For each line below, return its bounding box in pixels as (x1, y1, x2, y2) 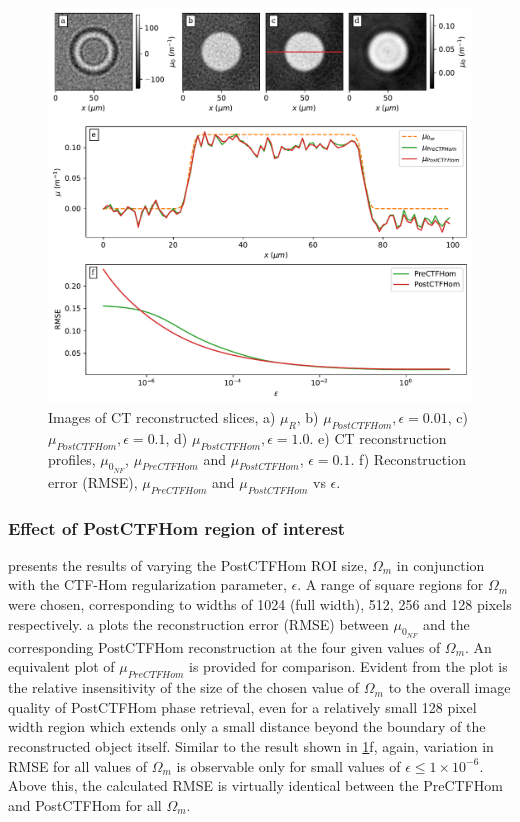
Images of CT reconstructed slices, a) (48, 407, 276, 428)
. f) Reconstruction (350, 448, 466, 469)
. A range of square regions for (297, 574, 484, 595)
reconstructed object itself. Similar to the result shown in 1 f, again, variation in (8, 735, 494, 756)
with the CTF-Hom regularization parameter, (8, 574, 287, 595)
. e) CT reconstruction (309, 427, 447, 448)
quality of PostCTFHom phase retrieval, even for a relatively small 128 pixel (8, 696, 477, 717)
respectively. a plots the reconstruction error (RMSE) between (8, 613, 389, 634)
